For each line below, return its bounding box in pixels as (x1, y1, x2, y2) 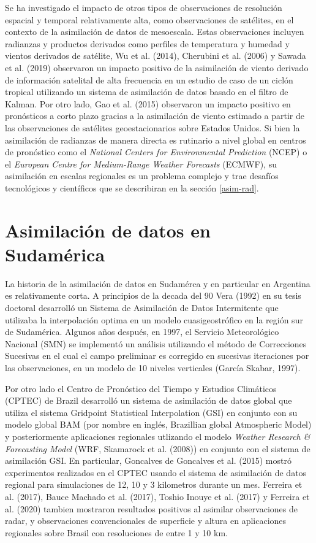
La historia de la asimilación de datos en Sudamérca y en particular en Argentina (5, 277, 310, 290)
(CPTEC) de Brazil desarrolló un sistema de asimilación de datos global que (5, 394, 292, 407)
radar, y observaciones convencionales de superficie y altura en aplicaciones (5, 514, 287, 527)
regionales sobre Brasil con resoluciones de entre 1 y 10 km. (5, 526, 228, 539)
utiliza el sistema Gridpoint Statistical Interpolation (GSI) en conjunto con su (5, 406, 298, 418)
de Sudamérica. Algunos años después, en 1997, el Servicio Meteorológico (5, 325, 279, 338)
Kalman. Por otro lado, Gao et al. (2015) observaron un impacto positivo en (5, 97, 291, 110)
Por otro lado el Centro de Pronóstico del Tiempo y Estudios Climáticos (5, 382, 277, 395)
